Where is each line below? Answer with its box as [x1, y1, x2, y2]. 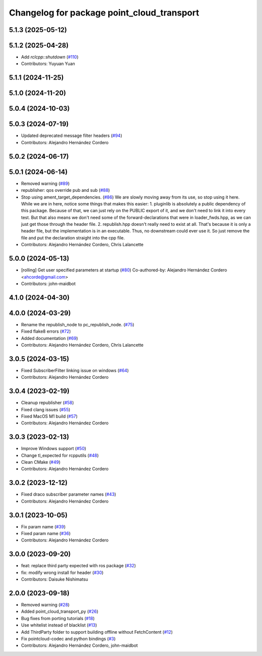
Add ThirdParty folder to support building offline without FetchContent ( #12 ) [21, 629, 173, 635]
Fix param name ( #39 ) [21, 523, 66, 529]
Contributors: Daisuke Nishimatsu [21, 576, 88, 582]
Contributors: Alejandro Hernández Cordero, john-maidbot [21, 642, 138, 648]
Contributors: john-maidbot [21, 281, 76, 286]
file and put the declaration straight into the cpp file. [21, 235, 125, 240]
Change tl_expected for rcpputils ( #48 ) [21, 452, 99, 458]
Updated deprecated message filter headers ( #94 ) [21, 133, 122, 138]
